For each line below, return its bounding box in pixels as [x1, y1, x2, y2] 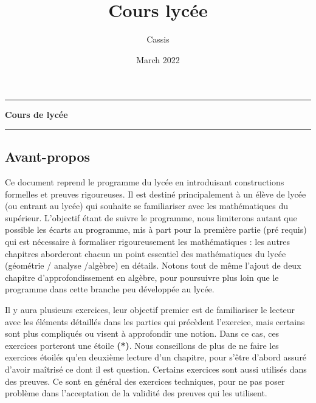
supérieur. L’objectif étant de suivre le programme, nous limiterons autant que [5, 211, 297, 224]
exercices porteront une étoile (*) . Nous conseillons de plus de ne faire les [5, 339, 279, 351]
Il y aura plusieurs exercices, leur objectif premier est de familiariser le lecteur [5, 303, 295, 316]
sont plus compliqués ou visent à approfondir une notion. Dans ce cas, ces [5, 327, 280, 340]
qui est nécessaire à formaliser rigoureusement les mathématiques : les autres [5, 235, 290, 248]
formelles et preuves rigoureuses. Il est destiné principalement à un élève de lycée [5, 187, 306, 200]
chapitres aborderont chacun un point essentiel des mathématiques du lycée [5, 247, 286, 260]
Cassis [146, 33, 170, 46]
